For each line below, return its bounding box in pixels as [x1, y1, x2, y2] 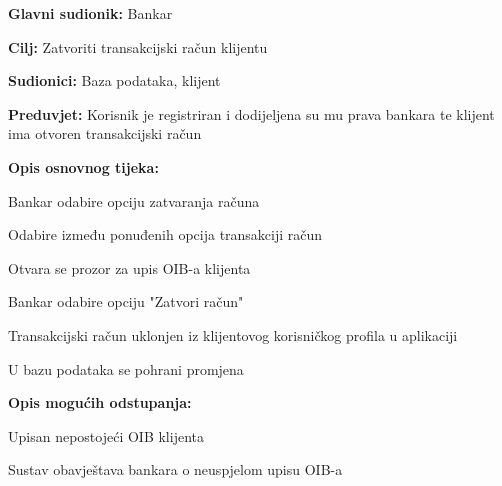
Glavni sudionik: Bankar [8, 3, 173, 23]
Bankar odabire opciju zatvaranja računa [8, 190, 260, 211]
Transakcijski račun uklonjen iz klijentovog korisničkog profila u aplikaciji [8, 324, 458, 345]
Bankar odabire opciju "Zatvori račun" [8, 291, 244, 312]
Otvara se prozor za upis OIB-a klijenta [8, 257, 251, 278]
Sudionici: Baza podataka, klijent [8, 70, 221, 91]
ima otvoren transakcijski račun [8, 123, 202, 144]
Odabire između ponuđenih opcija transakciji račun [8, 224, 323, 245]
